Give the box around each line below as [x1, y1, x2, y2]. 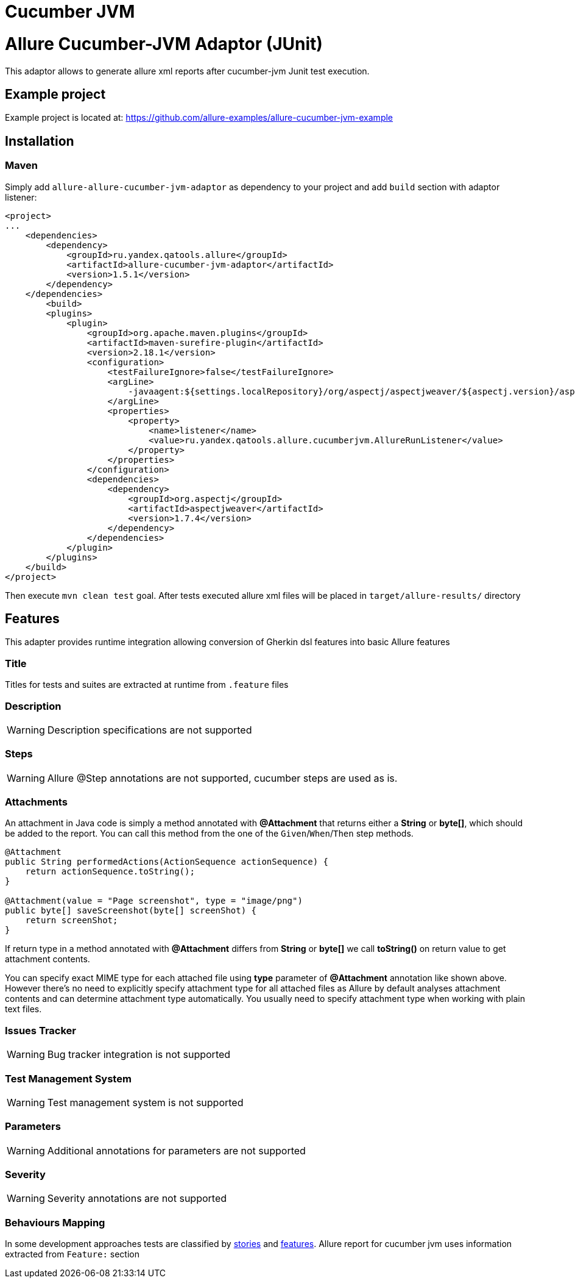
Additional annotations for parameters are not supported [47, 1144, 306, 1157]
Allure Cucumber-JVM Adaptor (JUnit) [5, 33, 323, 54]
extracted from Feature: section [5, 1249, 139, 1260]
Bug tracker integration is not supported [47, 1048, 231, 1061]
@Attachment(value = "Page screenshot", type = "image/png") [5, 896, 303, 906]
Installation [5, 133, 74, 149]
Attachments [5, 796, 68, 809]
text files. [5, 1004, 42, 1015]
